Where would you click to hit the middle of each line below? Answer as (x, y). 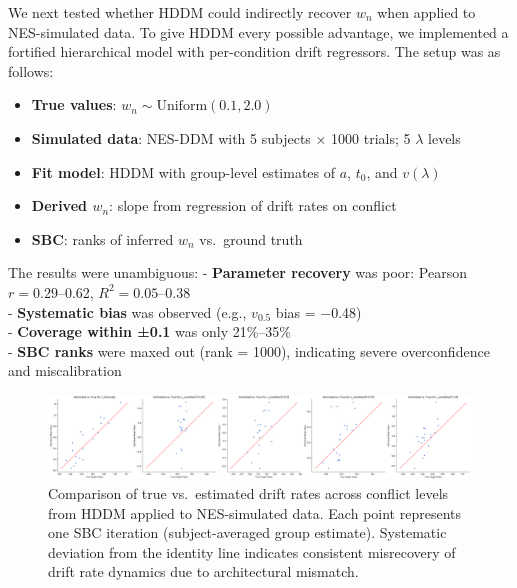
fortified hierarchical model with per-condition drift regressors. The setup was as (254, 51)
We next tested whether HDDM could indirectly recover (180, 12)
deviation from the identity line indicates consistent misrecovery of (252, 551)
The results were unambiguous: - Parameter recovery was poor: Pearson (237, 272)
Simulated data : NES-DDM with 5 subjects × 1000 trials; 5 (221, 137)
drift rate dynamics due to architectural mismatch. (203, 571)
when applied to (426, 12)
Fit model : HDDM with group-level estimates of (183, 171)
